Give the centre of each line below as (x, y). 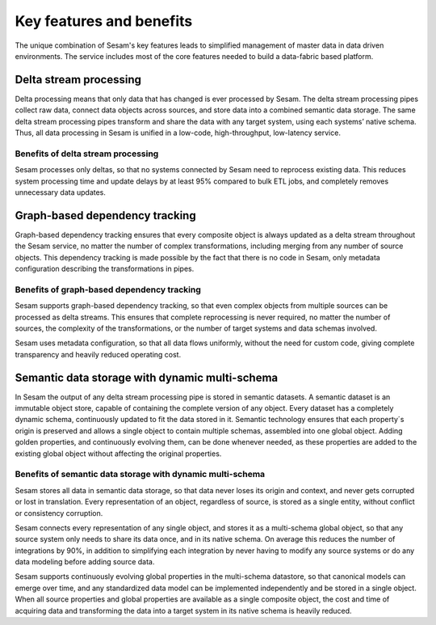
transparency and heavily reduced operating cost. (98, 354)
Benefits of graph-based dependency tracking (108, 289)
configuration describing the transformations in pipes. (105, 269)
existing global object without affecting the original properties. (118, 454)
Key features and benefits (104, 21)
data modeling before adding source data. (85, 562)
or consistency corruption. (59, 513)
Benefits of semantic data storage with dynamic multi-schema (140, 475)
